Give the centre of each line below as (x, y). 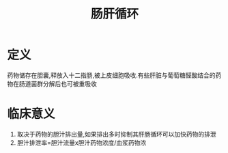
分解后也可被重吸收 (70, 83)
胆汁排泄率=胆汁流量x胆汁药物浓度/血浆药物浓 (82, 142)
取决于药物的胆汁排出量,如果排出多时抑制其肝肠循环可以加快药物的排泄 (116, 134)
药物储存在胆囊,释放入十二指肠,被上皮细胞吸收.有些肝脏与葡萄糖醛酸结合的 (112, 75)
